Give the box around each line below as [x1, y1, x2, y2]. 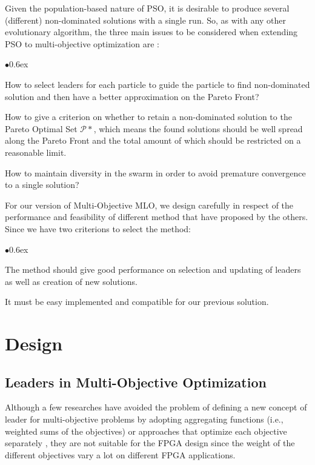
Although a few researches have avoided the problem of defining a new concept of [5, 401, 307, 413]
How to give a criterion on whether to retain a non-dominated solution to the [5, 110, 292, 123]
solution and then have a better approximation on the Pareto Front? [5, 90, 259, 102]
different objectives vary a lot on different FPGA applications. [5, 448, 236, 461]
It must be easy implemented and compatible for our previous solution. [5, 295, 269, 308]
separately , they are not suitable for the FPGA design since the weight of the [5, 437, 295, 449]
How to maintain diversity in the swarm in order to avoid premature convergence [5, 166, 306, 179]
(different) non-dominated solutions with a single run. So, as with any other [5, 13, 287, 26]
